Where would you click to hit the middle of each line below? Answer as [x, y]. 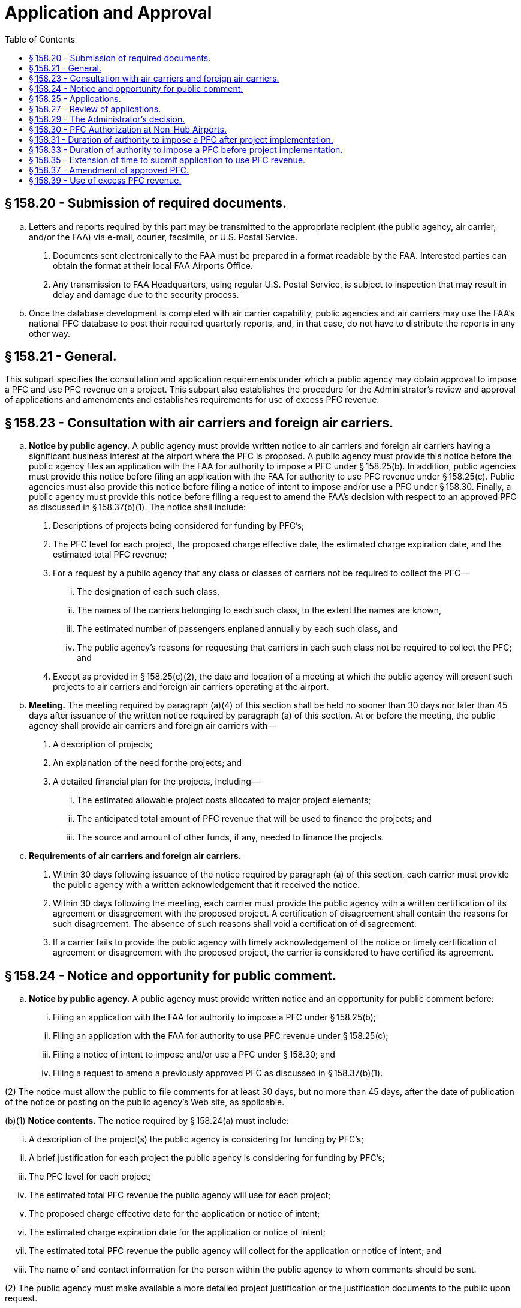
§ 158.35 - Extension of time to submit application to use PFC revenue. [167, 160]
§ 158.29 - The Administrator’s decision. [107, 119]
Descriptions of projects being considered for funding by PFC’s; [179, 526]
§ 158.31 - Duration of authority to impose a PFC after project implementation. [181, 139]
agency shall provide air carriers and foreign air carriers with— [153, 726]
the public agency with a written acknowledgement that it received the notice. [207, 885]
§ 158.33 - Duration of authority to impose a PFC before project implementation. [186, 149]
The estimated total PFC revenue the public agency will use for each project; [180, 1195]
